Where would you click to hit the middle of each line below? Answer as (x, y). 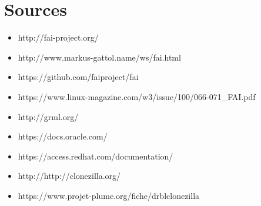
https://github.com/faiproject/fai (78, 77)
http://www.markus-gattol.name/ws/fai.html (99, 57)
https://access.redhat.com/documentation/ (96, 156)
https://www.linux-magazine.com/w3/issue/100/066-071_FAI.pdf (137, 96)
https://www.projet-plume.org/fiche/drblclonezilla (109, 195)
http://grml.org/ (48, 116)
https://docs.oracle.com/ (63, 136)
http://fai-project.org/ (58, 37)
